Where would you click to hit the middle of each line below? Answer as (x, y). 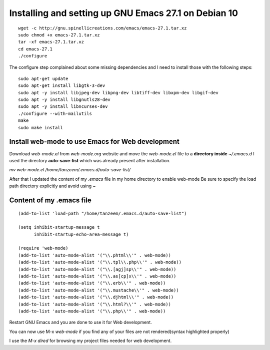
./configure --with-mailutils (55, 113)
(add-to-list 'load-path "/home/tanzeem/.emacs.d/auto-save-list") (102, 213)
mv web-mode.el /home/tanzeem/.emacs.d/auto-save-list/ (70, 170)
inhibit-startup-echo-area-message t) (81, 234)
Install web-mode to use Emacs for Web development (94, 142)
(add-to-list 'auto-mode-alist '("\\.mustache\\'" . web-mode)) (99, 290)
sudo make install (41, 128)
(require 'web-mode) (43, 248)
